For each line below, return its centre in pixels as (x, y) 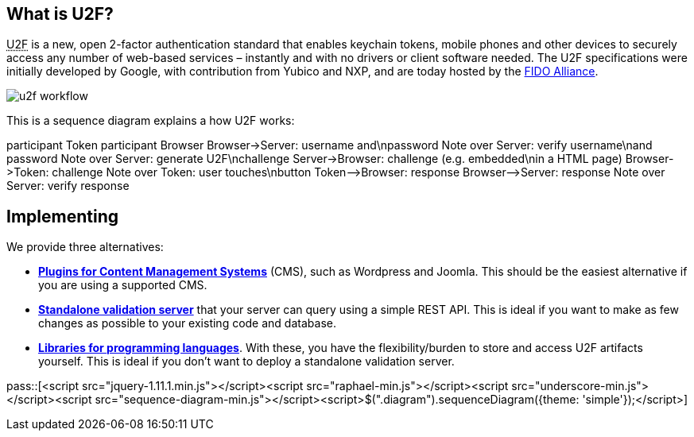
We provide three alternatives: (85, 247)
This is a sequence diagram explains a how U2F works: (151, 121)
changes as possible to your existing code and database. (187, 323)
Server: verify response (68, 186)
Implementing (62, 216)
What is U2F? (60, 14)
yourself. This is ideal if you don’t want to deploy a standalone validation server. (246, 362)
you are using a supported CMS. (123, 285)
